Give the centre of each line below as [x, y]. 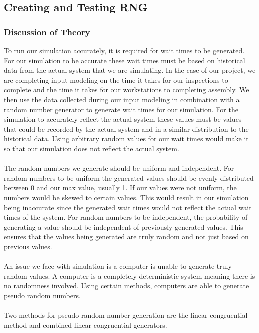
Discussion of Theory [47, 32]
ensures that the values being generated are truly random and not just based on [126, 236]
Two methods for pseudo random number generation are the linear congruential [126, 315]
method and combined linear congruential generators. [86, 324]
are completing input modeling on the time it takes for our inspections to [116, 80]
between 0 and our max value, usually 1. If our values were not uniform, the [120, 187]
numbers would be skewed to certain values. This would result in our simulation [126, 197]
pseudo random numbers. [42, 295]
